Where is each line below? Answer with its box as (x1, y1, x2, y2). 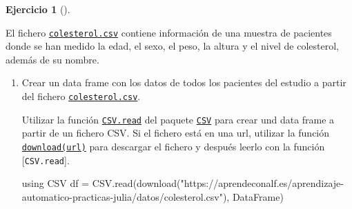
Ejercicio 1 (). (6, 2, 70, 16)
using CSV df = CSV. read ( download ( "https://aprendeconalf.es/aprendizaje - (21, 176, 344, 190)
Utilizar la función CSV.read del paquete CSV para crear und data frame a (21, 112, 335, 126)
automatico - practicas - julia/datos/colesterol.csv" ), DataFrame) (21, 189, 284, 203)
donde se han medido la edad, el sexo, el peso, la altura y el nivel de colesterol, (6, 39, 339, 53)
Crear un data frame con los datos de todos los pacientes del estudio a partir (21, 75, 346, 90)
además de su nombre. (6, 52, 99, 66)
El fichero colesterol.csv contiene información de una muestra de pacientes (6, 25, 332, 39)
